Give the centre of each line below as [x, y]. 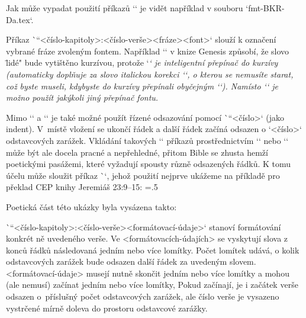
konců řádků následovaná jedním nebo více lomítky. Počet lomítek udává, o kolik [153, 250]
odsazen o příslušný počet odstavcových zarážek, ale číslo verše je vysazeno [143, 296]
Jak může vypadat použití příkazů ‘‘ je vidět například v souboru [125, 8]
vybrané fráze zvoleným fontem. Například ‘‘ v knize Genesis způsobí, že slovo [148, 51]
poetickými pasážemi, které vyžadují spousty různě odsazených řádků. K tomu [149, 164]
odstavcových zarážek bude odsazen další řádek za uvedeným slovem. [131, 261]
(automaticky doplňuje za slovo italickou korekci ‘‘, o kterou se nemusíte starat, [150, 74]
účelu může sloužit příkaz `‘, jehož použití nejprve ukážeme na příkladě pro [143, 175]
